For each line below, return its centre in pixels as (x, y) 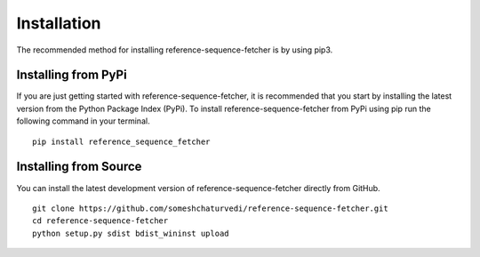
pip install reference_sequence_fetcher (121, 141)
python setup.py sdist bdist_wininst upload (131, 233)
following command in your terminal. (83, 121)
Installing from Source (79, 167)
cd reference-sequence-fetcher (100, 221)
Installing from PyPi (72, 75)
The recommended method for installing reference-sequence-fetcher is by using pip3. (175, 50)
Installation (59, 23)
